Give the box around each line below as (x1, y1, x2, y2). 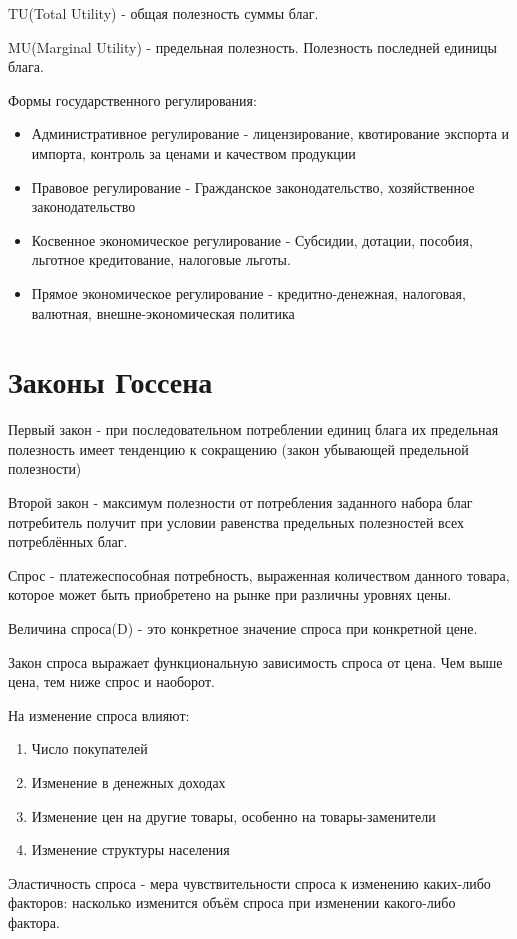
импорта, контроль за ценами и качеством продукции (31, 142, 356, 163)
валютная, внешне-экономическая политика (31, 302, 295, 323)
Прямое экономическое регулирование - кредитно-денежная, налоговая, (31, 282, 466, 303)
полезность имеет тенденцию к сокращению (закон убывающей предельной (8, 438, 469, 459)
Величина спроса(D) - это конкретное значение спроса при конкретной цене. (8, 618, 478, 638)
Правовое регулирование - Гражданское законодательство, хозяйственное (31, 176, 475, 197)
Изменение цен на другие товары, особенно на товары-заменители (31, 805, 436, 826)
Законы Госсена (8, 361, 213, 402)
